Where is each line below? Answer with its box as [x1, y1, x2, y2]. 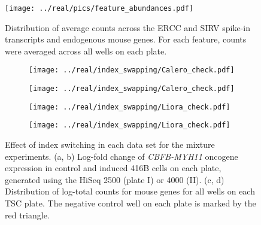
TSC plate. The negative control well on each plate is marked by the [5, 197, 256, 209]
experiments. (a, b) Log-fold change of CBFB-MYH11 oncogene [5, 150, 238, 162]
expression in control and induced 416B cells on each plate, [5, 162, 221, 174]
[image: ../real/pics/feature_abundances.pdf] [5, 4, 193, 13]
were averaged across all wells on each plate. [5, 44, 167, 57]
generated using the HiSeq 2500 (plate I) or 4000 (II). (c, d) [5, 173, 224, 186]
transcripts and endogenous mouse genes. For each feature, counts [5, 33, 247, 45]
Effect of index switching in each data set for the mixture [5, 138, 215, 151]
